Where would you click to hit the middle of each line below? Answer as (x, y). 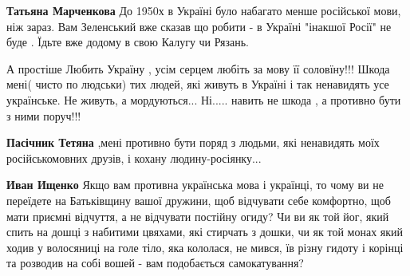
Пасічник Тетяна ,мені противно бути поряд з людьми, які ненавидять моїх (193, 142)
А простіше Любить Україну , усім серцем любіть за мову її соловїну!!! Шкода (198, 68)
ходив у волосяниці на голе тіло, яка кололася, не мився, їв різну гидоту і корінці (205, 247)
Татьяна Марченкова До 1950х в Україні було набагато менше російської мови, (204, 10)
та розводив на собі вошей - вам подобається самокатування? (155, 263)
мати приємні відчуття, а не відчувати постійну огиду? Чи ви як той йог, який (198, 216)
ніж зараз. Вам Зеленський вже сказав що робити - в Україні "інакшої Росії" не (199, 26)
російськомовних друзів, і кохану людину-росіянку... (134, 158)
